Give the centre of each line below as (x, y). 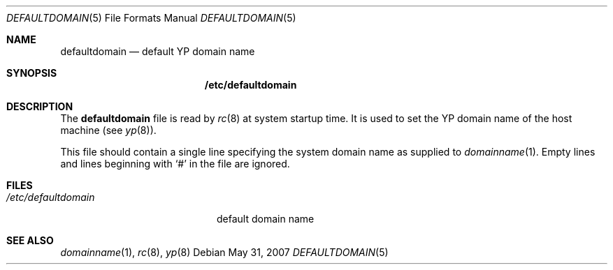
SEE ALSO (30, 240)
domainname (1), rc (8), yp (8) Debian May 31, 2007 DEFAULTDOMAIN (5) (224, 252)
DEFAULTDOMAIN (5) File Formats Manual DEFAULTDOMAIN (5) (151, 18)
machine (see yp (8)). (108, 130)
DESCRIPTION (40, 106)
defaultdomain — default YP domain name (158, 51)
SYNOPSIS (32, 73)
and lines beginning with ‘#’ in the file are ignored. (175, 164)
